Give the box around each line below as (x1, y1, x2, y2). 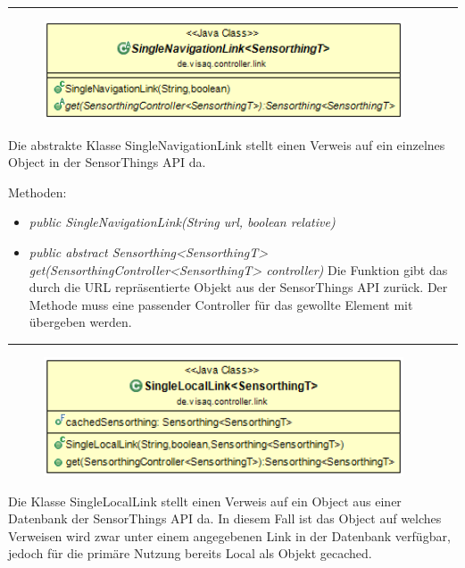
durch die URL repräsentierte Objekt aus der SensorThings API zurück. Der (29, 278, 448, 297)
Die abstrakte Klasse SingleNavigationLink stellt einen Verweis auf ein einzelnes (8, 135, 445, 154)
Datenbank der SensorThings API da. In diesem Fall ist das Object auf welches (8, 509, 442, 528)
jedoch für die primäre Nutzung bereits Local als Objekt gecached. (8, 544, 372, 563)
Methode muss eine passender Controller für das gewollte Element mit (29, 295, 413, 313)
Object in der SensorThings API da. (8, 153, 206, 171)
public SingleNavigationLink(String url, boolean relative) (29, 213, 336, 231)
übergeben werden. (29, 313, 132, 331)
